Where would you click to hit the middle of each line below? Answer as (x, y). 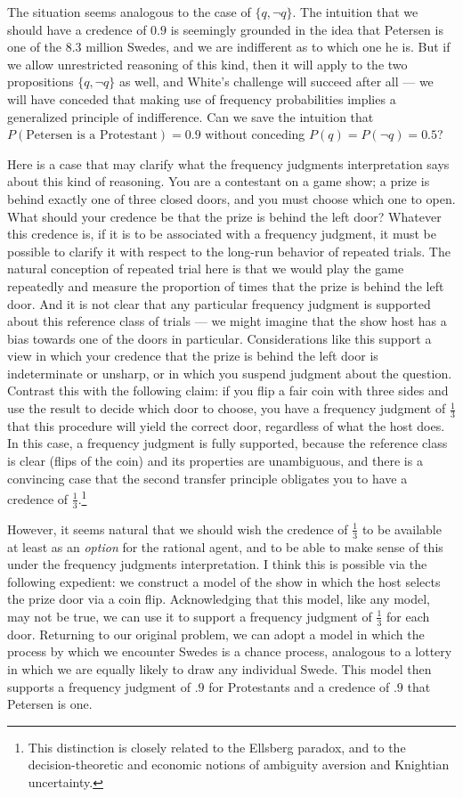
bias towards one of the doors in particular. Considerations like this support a (219, 338)
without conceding (255, 134)
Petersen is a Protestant (92, 136)
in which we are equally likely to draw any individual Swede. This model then (219, 668)
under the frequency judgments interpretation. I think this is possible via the (217, 564)
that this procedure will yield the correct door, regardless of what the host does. (226, 425)
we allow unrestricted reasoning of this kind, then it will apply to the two (207, 64)
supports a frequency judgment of (99, 686)
